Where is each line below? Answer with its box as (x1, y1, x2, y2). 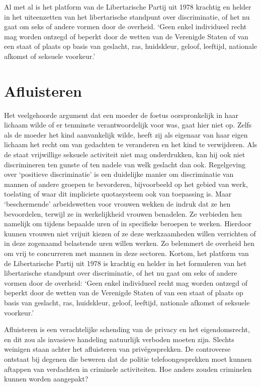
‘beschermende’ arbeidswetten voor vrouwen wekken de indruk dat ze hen (4, 199, 231, 209)
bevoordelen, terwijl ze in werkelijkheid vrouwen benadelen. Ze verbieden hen (4, 208, 242, 219)
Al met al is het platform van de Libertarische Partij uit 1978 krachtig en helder (4, 2, 251, 12)
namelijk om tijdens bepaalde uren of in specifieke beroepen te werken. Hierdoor (4, 218, 251, 229)
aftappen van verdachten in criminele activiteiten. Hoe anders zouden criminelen (4, 363, 252, 374)
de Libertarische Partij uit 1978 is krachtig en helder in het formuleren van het (4, 257, 247, 268)
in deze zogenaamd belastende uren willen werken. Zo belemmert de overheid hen (4, 238, 254, 248)
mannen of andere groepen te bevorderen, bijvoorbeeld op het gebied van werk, (4, 178, 248, 189)
